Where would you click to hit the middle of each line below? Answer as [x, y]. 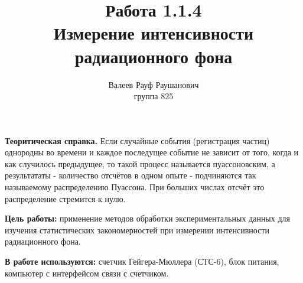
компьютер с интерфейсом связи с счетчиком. [87, 273]
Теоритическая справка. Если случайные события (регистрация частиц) [137, 140]
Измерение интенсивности [154, 33]
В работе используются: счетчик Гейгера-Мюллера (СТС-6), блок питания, [142, 261]
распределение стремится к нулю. [65, 198]
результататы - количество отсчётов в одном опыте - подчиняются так [131, 175]
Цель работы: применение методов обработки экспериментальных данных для [147, 218]
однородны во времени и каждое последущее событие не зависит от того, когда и [152, 152]
